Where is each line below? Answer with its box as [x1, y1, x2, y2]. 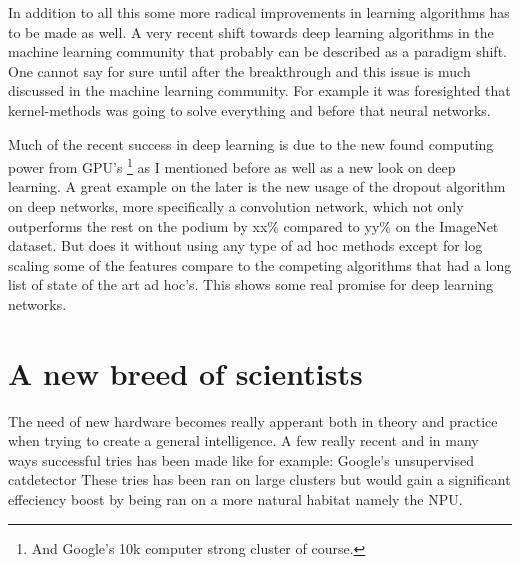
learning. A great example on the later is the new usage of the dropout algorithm [8, 176, 506, 197]
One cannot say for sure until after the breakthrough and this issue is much [8, 60, 471, 81]
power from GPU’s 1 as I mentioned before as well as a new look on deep [8, 154, 456, 177]
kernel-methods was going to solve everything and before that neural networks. [8, 99, 491, 120]
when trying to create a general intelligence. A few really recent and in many [8, 430, 479, 451]
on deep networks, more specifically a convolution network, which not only [8, 196, 464, 216]
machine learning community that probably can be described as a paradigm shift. [8, 41, 507, 62]
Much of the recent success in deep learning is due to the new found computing [8, 133, 494, 154]
